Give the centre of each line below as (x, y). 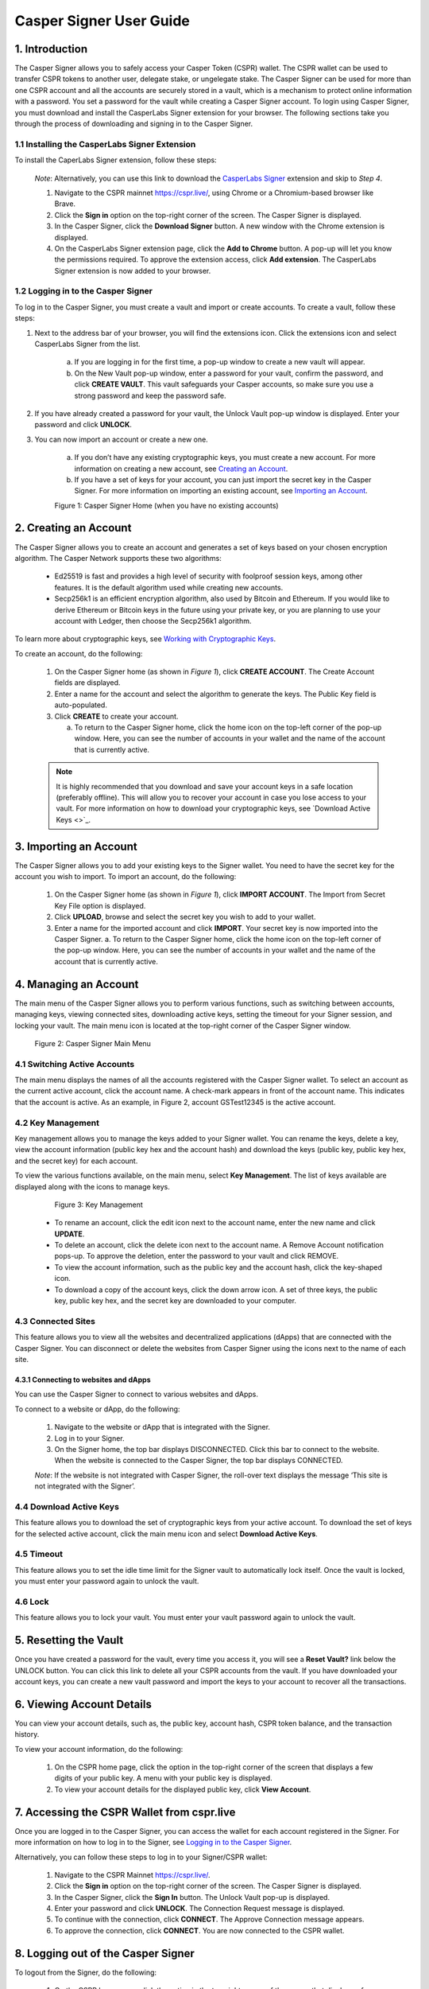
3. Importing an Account (76, 846)
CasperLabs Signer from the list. (87, 344)
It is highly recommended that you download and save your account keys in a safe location (205, 786)
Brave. (65, 204)
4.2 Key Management (57, 1123)
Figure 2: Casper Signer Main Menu (93, 1043)
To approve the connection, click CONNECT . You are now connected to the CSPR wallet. (199, 1930)
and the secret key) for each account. (76, 1161)
